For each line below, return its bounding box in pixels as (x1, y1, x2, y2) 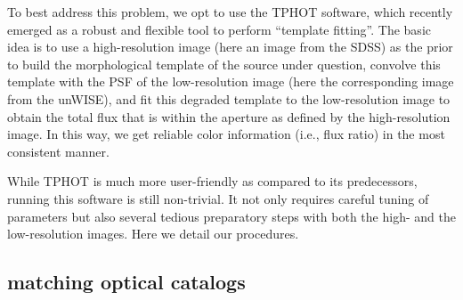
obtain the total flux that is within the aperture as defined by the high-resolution (7, 107, 451, 126)
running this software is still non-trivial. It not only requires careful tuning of (7, 189, 429, 207)
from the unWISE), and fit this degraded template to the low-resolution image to (7, 89, 451, 108)
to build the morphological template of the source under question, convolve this (7, 54, 441, 73)
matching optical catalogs (7, 268, 246, 296)
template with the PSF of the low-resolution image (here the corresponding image (7, 72, 454, 91)
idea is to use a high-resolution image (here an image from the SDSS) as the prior (7, 37, 453, 56)
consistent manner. (7, 142, 110, 160)
